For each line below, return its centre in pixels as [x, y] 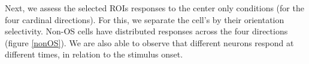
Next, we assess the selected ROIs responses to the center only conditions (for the [154, 8]
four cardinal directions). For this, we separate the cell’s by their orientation [145, 19]
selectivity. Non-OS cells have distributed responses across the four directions [146, 31]
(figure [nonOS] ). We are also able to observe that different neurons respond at [149, 42]
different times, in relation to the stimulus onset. [94, 54]
